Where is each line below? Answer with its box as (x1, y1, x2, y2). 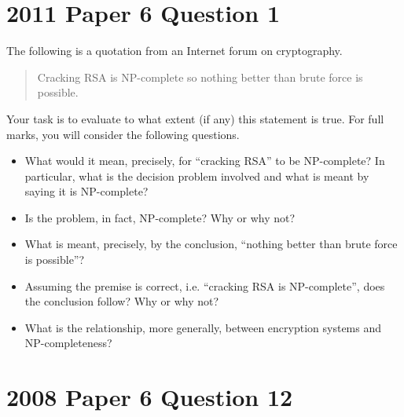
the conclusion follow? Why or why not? (24, 293, 219, 309)
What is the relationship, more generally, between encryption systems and (24, 319, 382, 335)
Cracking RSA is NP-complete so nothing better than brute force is (37, 68, 363, 85)
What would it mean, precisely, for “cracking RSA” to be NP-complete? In (24, 152, 385, 169)
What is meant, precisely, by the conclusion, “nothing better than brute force (24, 236, 398, 252)
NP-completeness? (24, 335, 112, 351)
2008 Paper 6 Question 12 (6, 381, 293, 413)
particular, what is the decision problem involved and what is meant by (24, 167, 369, 184)
